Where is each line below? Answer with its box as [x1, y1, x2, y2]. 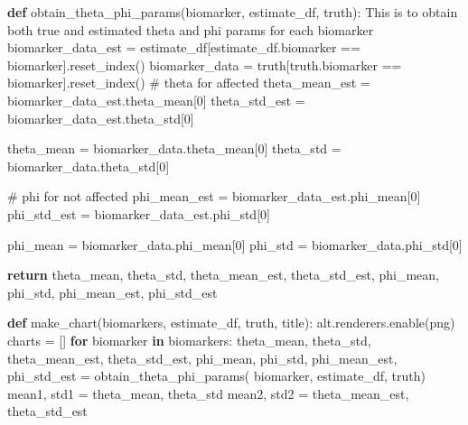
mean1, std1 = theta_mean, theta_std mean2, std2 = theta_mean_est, [7, 383, 409, 402]
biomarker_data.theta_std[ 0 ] [7, 156, 170, 175]
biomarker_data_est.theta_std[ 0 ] [7, 108, 194, 127]
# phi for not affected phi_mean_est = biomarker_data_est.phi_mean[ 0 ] [7, 187, 421, 206]
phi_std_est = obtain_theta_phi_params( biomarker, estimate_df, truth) [7, 366, 426, 385]
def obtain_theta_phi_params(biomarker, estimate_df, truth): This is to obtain [7, 3, 458, 21]
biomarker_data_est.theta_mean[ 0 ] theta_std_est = [7, 90, 305, 109]
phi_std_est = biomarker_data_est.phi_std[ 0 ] [7, 204, 270, 223]
